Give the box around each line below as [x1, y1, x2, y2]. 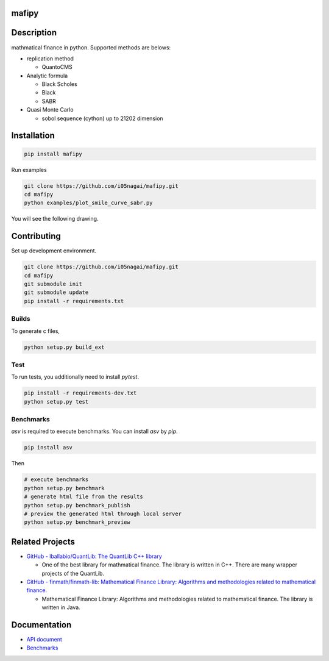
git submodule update [24, 289, 89, 296]
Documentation [11, 620, 72, 630]
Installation [11, 130, 55, 141]
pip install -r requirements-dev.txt [24, 390, 137, 396]
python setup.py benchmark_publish [24, 502, 130, 509]
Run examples [11, 166, 47, 173]
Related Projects [11, 537, 76, 547]
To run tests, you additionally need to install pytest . [11, 373, 140, 381]
